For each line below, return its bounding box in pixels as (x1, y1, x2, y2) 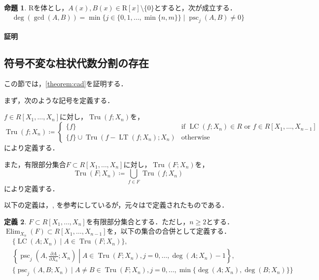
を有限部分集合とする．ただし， (86, 216, 190, 226)
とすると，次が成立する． (154, 2, 237, 12)
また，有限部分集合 (4, 159, 66, 169)
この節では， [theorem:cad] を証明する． (4, 78, 128, 89)
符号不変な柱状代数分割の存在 (4, 55, 149, 70)
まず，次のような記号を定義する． (4, 95, 114, 105)
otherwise (181, 134, 210, 141)
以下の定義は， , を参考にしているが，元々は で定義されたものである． (4, 200, 229, 210)
